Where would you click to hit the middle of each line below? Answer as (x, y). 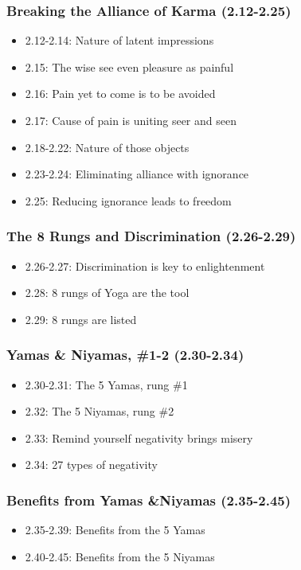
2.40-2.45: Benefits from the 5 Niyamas (120, 556)
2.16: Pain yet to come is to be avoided (120, 94)
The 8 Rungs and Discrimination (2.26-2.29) (151, 236)
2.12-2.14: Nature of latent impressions (119, 40)
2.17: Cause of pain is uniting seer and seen (131, 120)
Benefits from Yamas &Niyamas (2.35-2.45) (149, 500)
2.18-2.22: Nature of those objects (107, 147)
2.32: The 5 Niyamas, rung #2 (100, 411)
